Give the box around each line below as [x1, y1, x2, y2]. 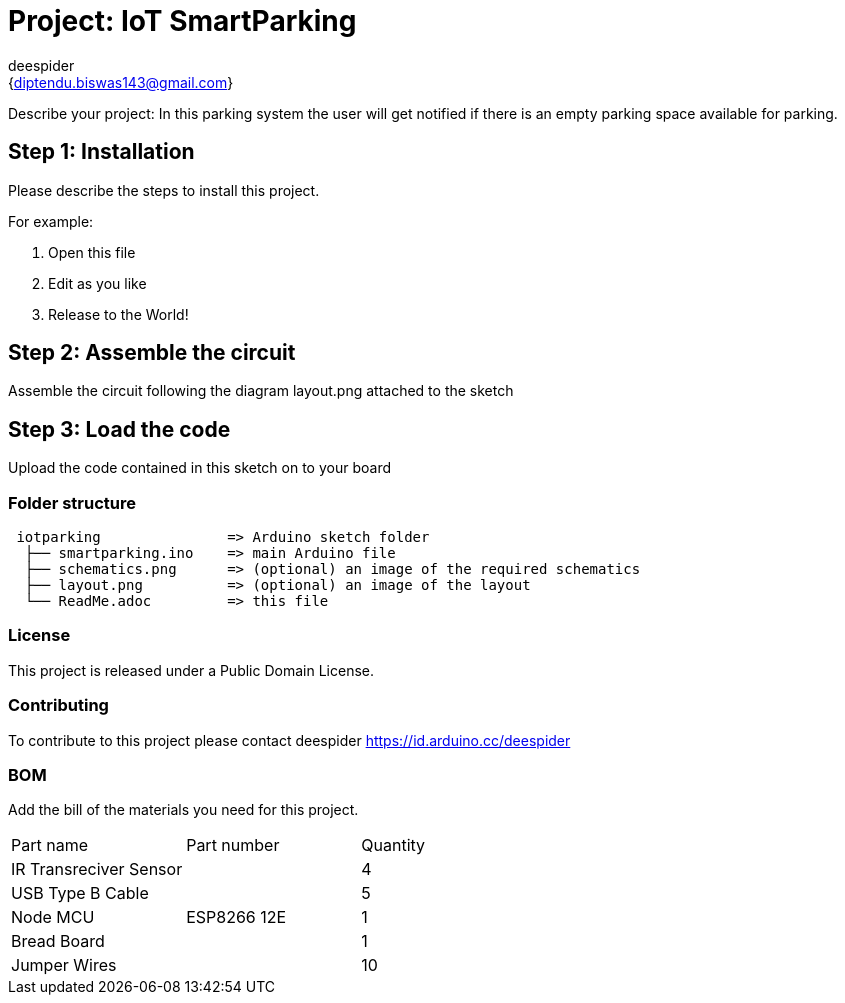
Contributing [8, 695, 109, 716]
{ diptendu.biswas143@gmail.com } [8, 73, 234, 91]
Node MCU [11, 907, 95, 928]
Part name [11, 835, 88, 856]
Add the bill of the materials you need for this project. [8, 801, 359, 819]
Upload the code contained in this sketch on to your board [8, 459, 391, 477]
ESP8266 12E [186, 907, 287, 928]
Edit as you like [48, 274, 147, 292]
